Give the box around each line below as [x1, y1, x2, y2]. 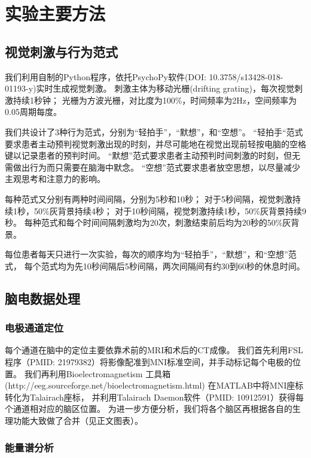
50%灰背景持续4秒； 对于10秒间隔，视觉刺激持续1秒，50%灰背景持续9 [33, 204, 306, 217]
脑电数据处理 [5, 289, 80, 307]
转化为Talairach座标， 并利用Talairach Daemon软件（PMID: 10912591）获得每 [5, 390, 304, 403]
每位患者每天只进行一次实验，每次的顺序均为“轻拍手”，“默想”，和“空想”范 [5, 248, 297, 260]
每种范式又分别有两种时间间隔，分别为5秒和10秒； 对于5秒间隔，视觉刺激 [5, 192, 292, 205]
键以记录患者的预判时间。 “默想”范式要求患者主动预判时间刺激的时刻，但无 [5, 149, 300, 162]
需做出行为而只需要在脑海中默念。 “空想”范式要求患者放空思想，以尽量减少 [5, 160, 300, 173]
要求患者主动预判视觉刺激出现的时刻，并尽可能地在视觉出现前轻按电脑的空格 [5, 137, 306, 150]
